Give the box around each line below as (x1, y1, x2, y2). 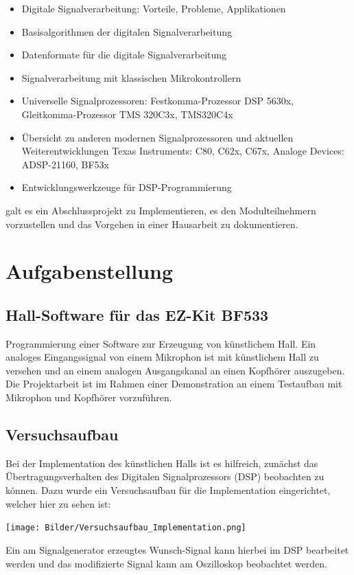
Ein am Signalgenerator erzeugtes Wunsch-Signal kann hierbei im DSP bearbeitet (5, 542, 349, 556)
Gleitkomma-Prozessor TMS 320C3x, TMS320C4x (21, 106, 233, 121)
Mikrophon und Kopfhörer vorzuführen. (5, 390, 172, 405)
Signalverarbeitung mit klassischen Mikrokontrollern (21, 70, 241, 84)
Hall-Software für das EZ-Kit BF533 (5, 304, 269, 325)
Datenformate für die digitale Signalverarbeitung (21, 47, 227, 62)
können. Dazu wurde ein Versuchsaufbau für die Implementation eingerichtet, (5, 483, 331, 497)
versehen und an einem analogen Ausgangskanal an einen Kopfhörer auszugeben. (5, 363, 345, 377)
